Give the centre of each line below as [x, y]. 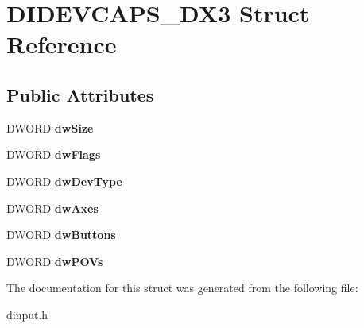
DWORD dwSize [50, 127]
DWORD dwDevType [64, 181]
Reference [62, 44]
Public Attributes [80, 94]
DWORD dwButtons [61, 235]
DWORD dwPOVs [55, 261]
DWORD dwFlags [54, 154]
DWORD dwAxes [52, 208]
